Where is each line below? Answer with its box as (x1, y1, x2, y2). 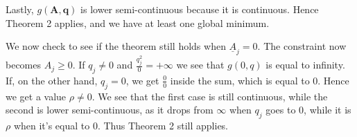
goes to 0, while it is (265, 102, 351, 117)
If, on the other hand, (6, 73, 98, 87)
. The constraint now (257, 39, 347, 53)
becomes (6, 57, 42, 72)
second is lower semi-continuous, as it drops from (6, 102, 214, 117)
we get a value (6, 89, 67, 103)
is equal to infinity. (265, 57, 345, 72)
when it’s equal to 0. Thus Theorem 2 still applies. (13, 118, 229, 133)
